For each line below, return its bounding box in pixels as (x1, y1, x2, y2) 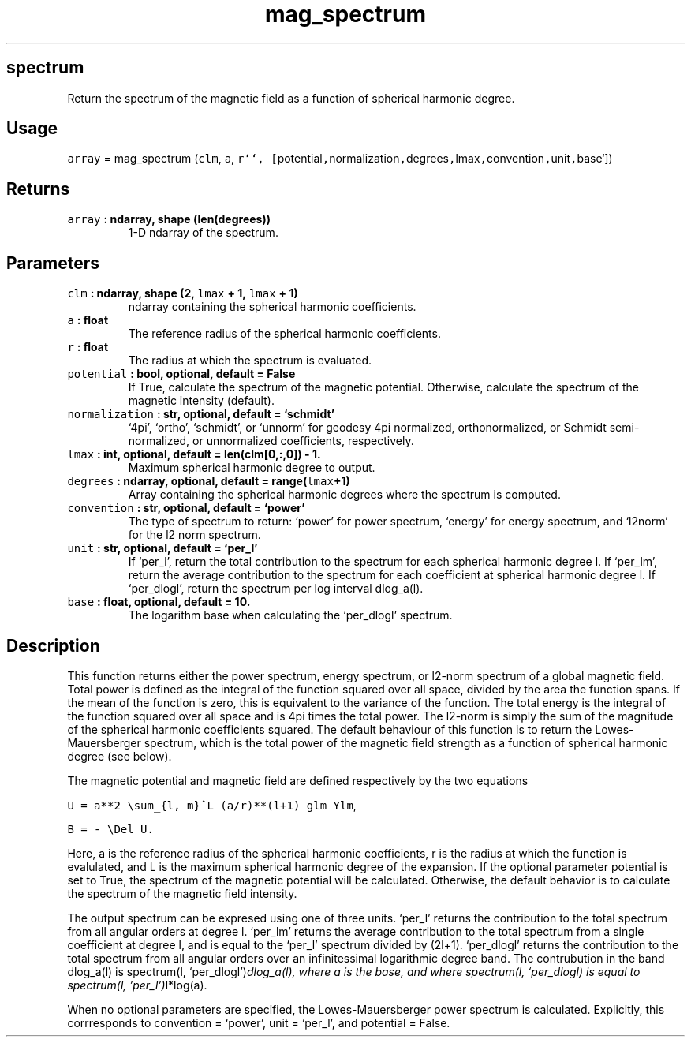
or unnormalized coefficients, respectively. (192, 434, 414, 448)
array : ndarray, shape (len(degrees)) (67, 212, 271, 226)
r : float (67, 340, 109, 354)
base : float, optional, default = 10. (67, 595, 251, 609)
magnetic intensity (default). (128, 394, 275, 408)
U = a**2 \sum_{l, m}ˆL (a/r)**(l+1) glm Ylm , (67, 798, 357, 812)
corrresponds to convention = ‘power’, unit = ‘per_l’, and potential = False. (67, 1015, 450, 1030)
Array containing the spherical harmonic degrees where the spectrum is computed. (128, 488, 561, 502)
